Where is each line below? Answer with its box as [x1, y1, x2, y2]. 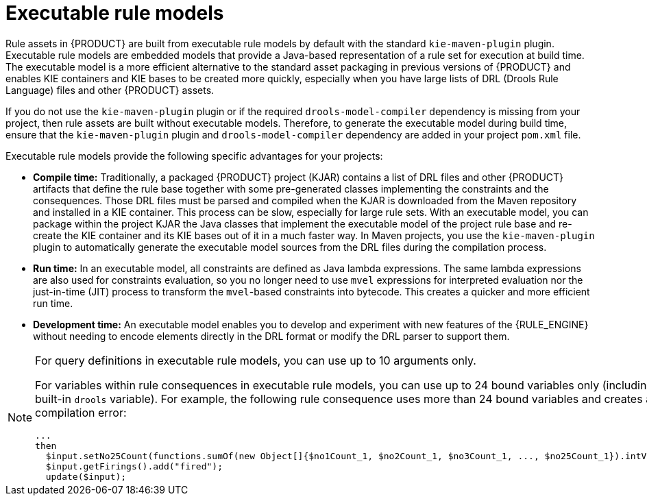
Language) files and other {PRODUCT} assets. [5, 84, 215, 96]
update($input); [45, 471, 127, 482]
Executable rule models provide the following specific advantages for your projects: [5, 149, 383, 162]
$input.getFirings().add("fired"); [45, 461, 223, 472]
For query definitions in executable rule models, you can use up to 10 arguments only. [35, 353, 476, 367]
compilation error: [35, 405, 127, 419]
